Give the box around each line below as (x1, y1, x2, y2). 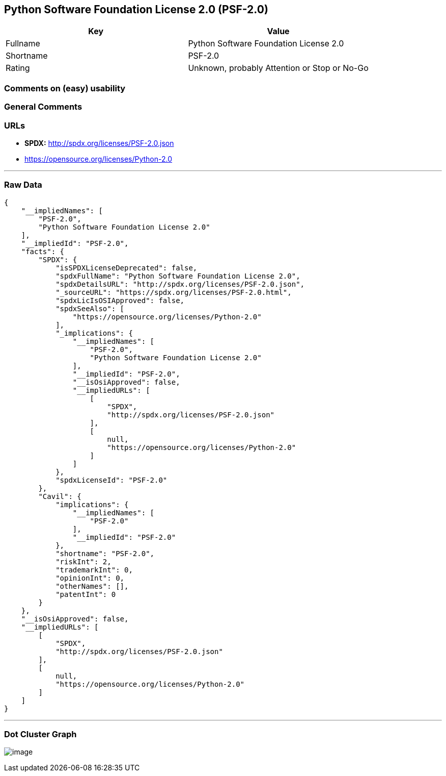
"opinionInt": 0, (55, 573, 125, 582)
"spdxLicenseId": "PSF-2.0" (55, 475, 168, 484)
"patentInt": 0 (55, 590, 116, 598)
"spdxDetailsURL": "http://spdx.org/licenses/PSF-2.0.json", (55, 280, 305, 288)
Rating (6, 63, 30, 73)
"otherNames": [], (55, 582, 129, 590)
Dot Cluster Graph (4, 729, 77, 740)
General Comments (4, 102, 82, 112)
